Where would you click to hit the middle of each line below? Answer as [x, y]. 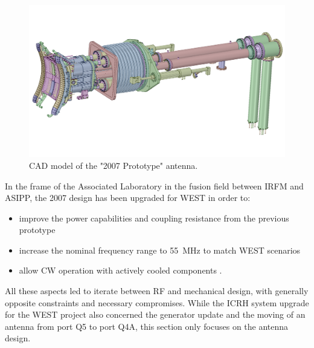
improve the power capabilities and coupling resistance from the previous [154, 218]
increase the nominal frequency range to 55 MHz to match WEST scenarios [160, 250]
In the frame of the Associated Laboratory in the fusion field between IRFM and [154, 185]
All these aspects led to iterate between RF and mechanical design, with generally [157, 291]
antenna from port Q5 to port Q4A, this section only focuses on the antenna [147, 326]
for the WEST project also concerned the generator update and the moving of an [155, 314]
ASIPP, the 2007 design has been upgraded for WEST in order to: [128, 198]
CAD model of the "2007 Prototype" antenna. [114, 165]
